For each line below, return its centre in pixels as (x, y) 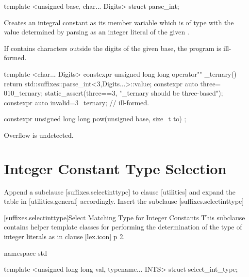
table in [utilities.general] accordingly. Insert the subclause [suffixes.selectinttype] (124, 201)
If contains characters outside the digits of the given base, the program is (113, 48)
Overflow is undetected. (39, 135)
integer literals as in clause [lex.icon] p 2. (65, 236)
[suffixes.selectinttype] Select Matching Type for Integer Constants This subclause (124, 217)
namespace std (25, 253)
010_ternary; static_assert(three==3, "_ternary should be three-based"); (114, 93)
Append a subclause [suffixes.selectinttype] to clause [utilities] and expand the (120, 191)
